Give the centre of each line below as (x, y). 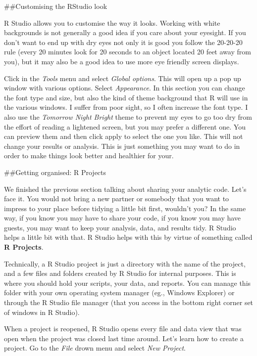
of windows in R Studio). (42, 312)
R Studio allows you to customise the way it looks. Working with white (112, 22)
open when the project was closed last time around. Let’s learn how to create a (124, 338)
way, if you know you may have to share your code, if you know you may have (123, 218)
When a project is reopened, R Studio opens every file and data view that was (123, 329)
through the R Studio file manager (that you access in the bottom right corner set (129, 302)
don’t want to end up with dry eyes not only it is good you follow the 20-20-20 (123, 42)
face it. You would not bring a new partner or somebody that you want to (117, 199)
